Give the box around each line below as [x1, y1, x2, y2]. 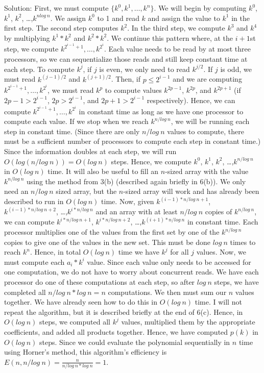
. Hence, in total [30, 246, 81, 257]
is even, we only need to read [99, 63, 190, 74]
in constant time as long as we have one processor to [79, 106, 244, 116]
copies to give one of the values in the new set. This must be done [4, 236, 210, 247]
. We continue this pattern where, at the [107, 32, 233, 43]
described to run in [4, 196, 64, 207]
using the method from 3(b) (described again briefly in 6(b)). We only [26, 176, 246, 186]
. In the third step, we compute [127, 22, 225, 33]
